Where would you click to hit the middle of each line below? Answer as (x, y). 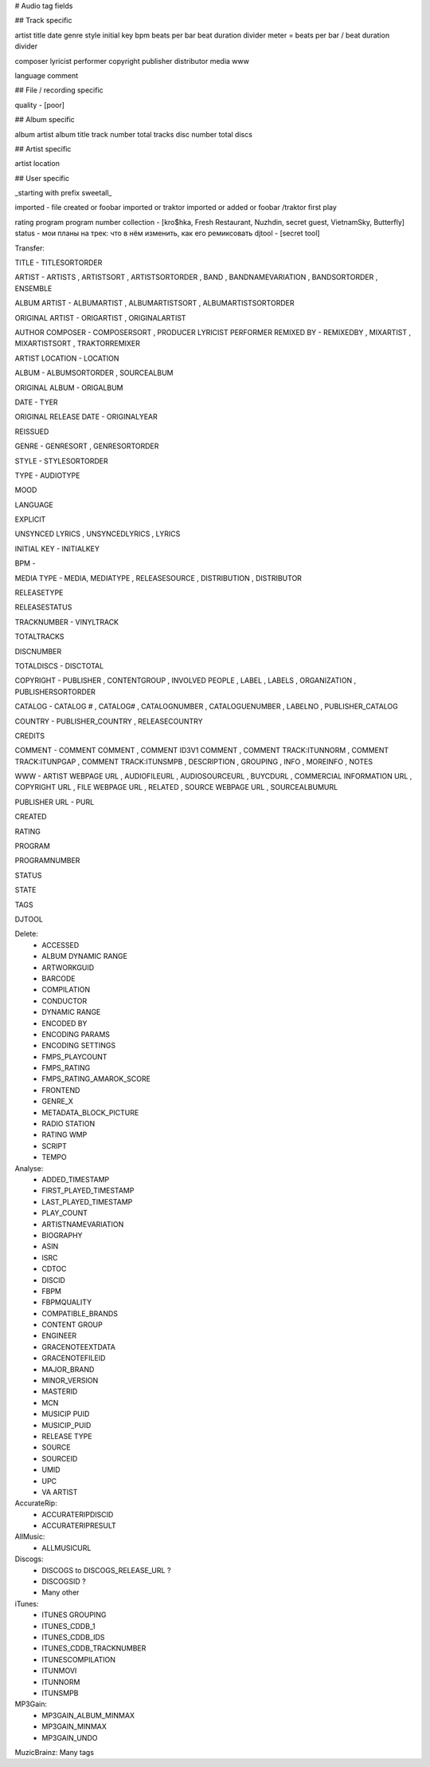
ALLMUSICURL (66, 1548)
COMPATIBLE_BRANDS (80, 1313)
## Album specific (45, 120)
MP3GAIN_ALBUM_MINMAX (88, 1715)
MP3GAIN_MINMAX (74, 1726)
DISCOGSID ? (64, 1582)
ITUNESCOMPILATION (78, 1659)
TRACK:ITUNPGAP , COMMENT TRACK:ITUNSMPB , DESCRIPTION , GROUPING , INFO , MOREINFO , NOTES (194, 761)
